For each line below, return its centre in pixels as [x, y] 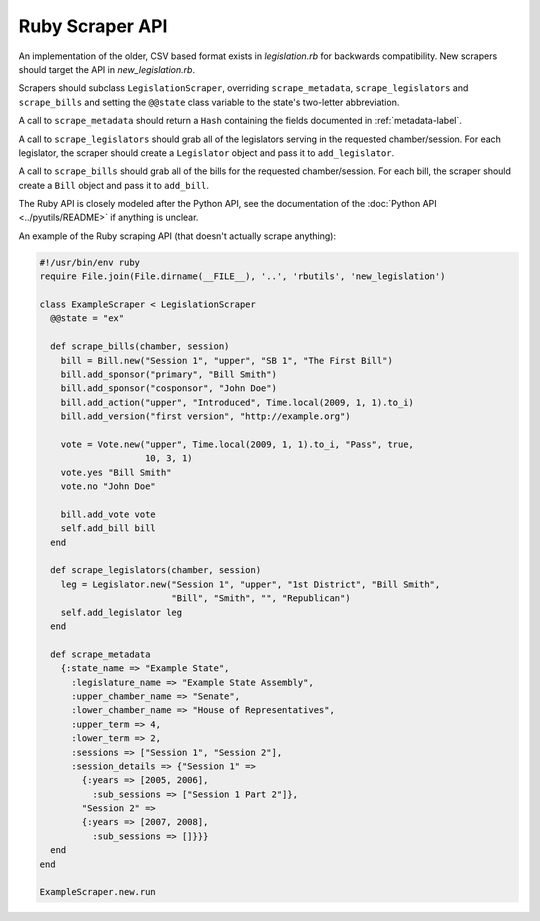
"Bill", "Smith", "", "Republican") [261, 598]
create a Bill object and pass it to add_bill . [114, 185]
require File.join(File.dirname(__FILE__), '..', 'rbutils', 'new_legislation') [242, 276]
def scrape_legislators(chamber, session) [156, 570]
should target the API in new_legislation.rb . [106, 69]
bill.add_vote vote [108, 514]
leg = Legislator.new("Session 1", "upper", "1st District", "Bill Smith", [250, 584]
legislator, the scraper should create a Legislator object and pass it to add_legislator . [206, 152]
